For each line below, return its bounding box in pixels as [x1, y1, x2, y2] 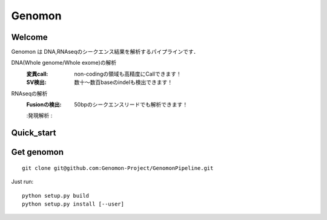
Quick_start [11, 128, 57, 138]
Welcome [11, 32, 48, 42]
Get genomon [11, 147, 64, 157]
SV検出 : [26, 79, 47, 86]
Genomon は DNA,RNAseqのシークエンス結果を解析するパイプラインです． [11, 48, 199, 56]
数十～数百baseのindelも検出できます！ [74, 79, 173, 86]
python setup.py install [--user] [22, 201, 124, 207]
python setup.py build [22, 192, 90, 199]
